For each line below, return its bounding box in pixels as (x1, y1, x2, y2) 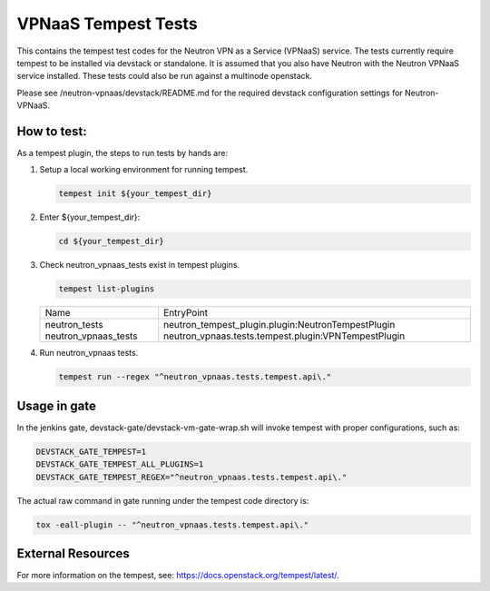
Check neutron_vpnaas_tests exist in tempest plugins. (39, 260, 240, 271)
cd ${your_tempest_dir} (58, 236, 165, 247)
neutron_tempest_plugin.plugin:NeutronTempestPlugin (163, 319, 396, 331)
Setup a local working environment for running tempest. (39, 164, 249, 175)
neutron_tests (44, 319, 103, 331)
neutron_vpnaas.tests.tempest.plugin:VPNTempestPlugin (163, 330, 406, 342)
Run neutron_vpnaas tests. (39, 348, 139, 359)
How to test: (16, 123, 87, 139)
